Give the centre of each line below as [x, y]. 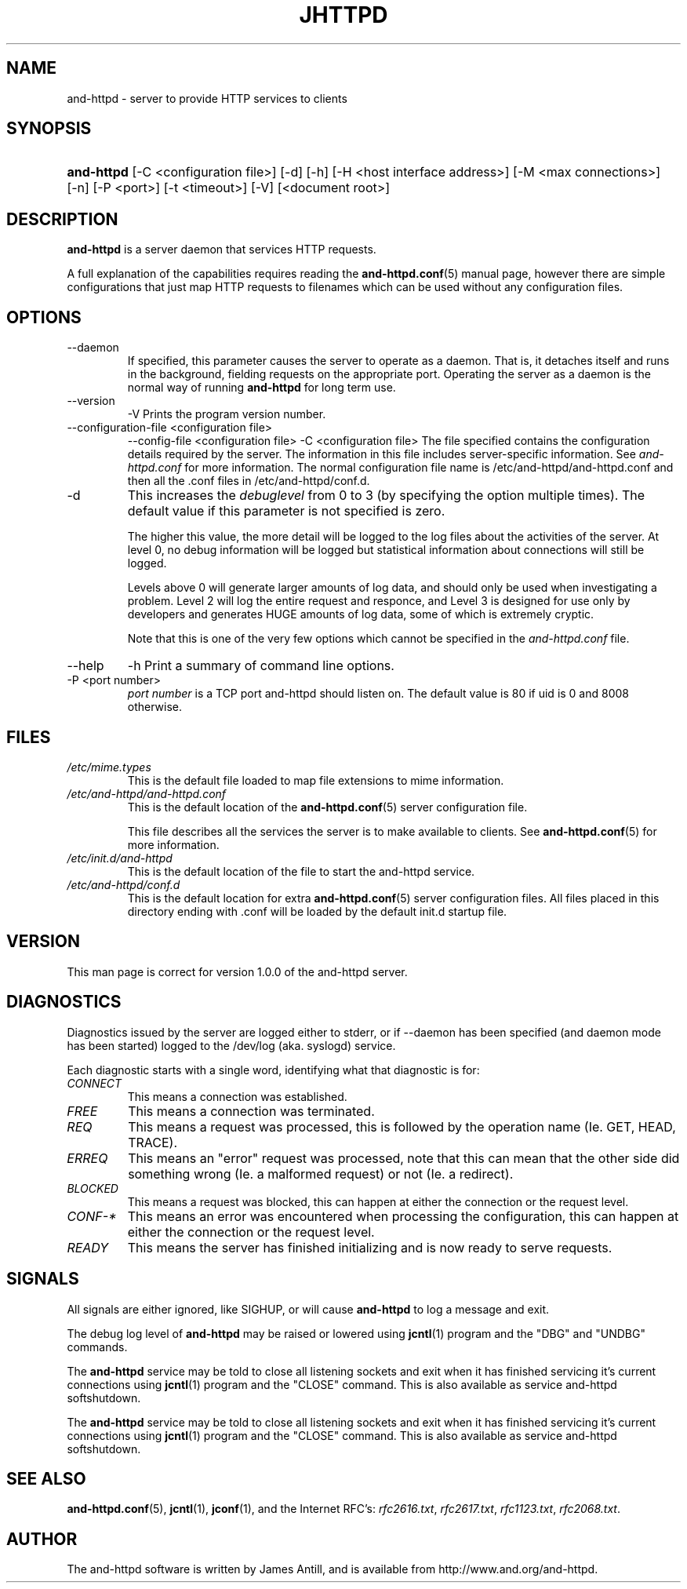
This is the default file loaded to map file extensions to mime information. [316, 780]
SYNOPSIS [49, 129]
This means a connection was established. [237, 1096]
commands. [97, 1347]
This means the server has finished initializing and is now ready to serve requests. [370, 1247]
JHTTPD [343, 15]
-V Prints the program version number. [227, 414]
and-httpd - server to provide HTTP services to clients [207, 98]
